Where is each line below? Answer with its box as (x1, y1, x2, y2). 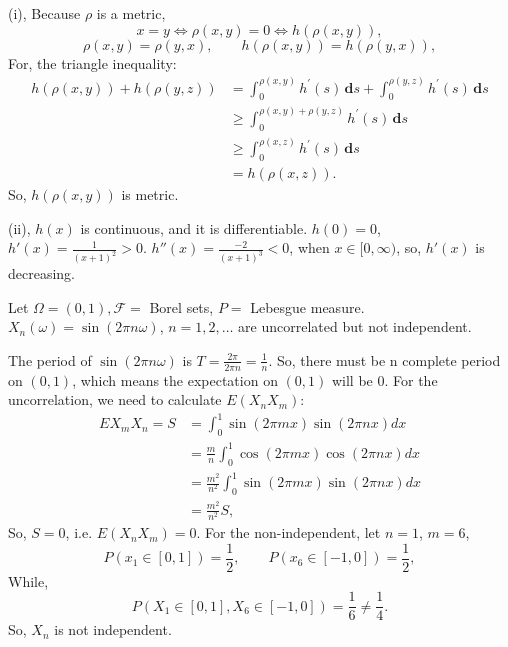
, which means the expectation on (72, 369, 278, 390)
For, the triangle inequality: (8, 52, 177, 73)
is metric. (121, 184, 179, 205)
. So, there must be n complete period (268, 349, 501, 370)
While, (8, 570, 49, 591)
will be (331, 369, 373, 390)
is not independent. (54, 619, 172, 640)
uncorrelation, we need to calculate (8, 389, 222, 410)
